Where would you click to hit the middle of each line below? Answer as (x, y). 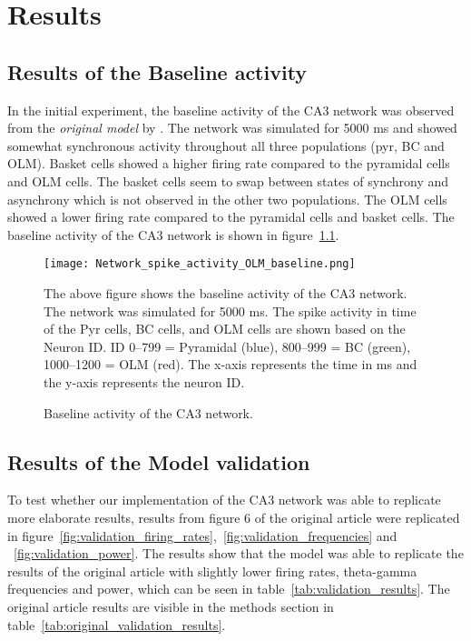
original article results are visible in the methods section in (171, 606)
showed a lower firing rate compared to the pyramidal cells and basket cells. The (231, 217)
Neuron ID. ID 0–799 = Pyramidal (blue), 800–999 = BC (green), (227, 346)
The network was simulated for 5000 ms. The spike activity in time (230, 310)
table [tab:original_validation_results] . (117, 624)
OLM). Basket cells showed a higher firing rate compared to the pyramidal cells (229, 163)
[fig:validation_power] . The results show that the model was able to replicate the (239, 553)
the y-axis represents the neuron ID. (144, 381)
